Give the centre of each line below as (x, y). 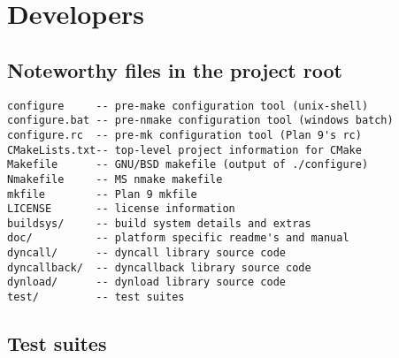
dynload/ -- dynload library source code (146, 282)
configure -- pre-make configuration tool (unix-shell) (188, 106)
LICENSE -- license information (121, 209)
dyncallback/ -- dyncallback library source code (159, 267)
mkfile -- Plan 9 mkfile (102, 194)
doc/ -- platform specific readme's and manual (178, 238)
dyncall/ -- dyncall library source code (146, 253)
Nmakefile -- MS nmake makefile (115, 179)
